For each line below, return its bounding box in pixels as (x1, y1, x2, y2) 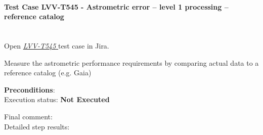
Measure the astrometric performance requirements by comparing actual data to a (4, 57, 259, 68)
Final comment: (4, 111, 53, 121)
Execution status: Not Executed (4, 94, 110, 105)
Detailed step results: (4, 121, 70, 131)
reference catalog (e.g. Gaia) (4, 67, 92, 78)
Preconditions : (4, 84, 55, 95)
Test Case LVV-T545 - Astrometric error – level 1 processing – (4, 1, 229, 12)
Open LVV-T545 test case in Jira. (4, 40, 109, 51)
